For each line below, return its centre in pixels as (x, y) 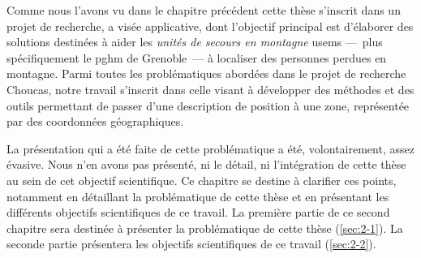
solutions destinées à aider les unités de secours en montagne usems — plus (195, 42)
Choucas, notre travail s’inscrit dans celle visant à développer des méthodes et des (210, 89)
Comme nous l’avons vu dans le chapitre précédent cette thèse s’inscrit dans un (204, 10)
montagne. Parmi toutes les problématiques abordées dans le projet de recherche (206, 73)
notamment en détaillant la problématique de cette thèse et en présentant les (198, 196)
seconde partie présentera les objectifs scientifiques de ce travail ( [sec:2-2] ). (191, 244)
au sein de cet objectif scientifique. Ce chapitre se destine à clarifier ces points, (202, 180)
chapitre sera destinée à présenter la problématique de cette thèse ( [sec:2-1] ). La (205, 228)
